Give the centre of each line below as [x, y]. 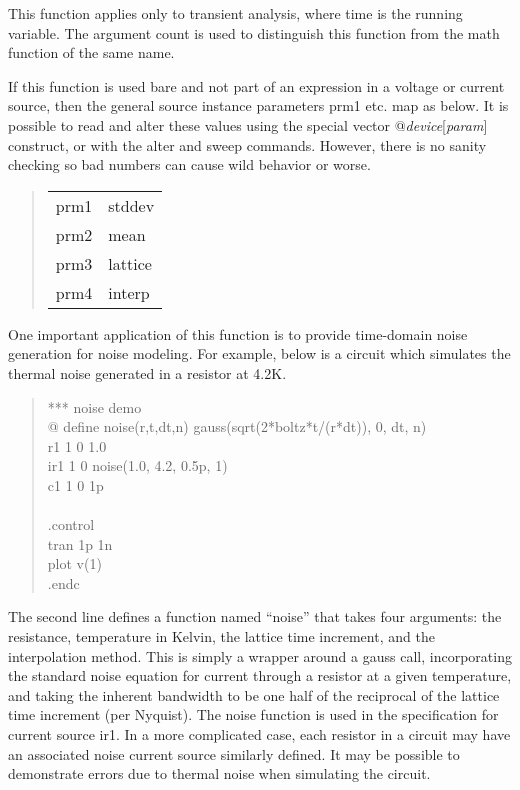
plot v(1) [74, 563]
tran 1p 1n [80, 543]
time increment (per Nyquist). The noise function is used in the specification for [253, 714]
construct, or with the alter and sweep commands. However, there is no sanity [247, 144]
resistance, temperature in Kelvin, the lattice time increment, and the [221, 636]
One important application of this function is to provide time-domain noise [238, 333]
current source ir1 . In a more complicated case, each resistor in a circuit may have [259, 734]
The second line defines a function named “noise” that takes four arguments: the [255, 616]
